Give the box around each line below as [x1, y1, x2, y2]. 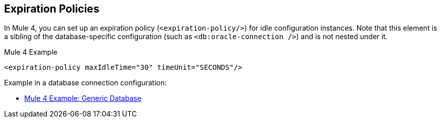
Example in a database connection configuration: [4, 78, 167, 87]
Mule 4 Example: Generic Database [24, 94, 142, 103]
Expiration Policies [4, 3, 99, 15]
